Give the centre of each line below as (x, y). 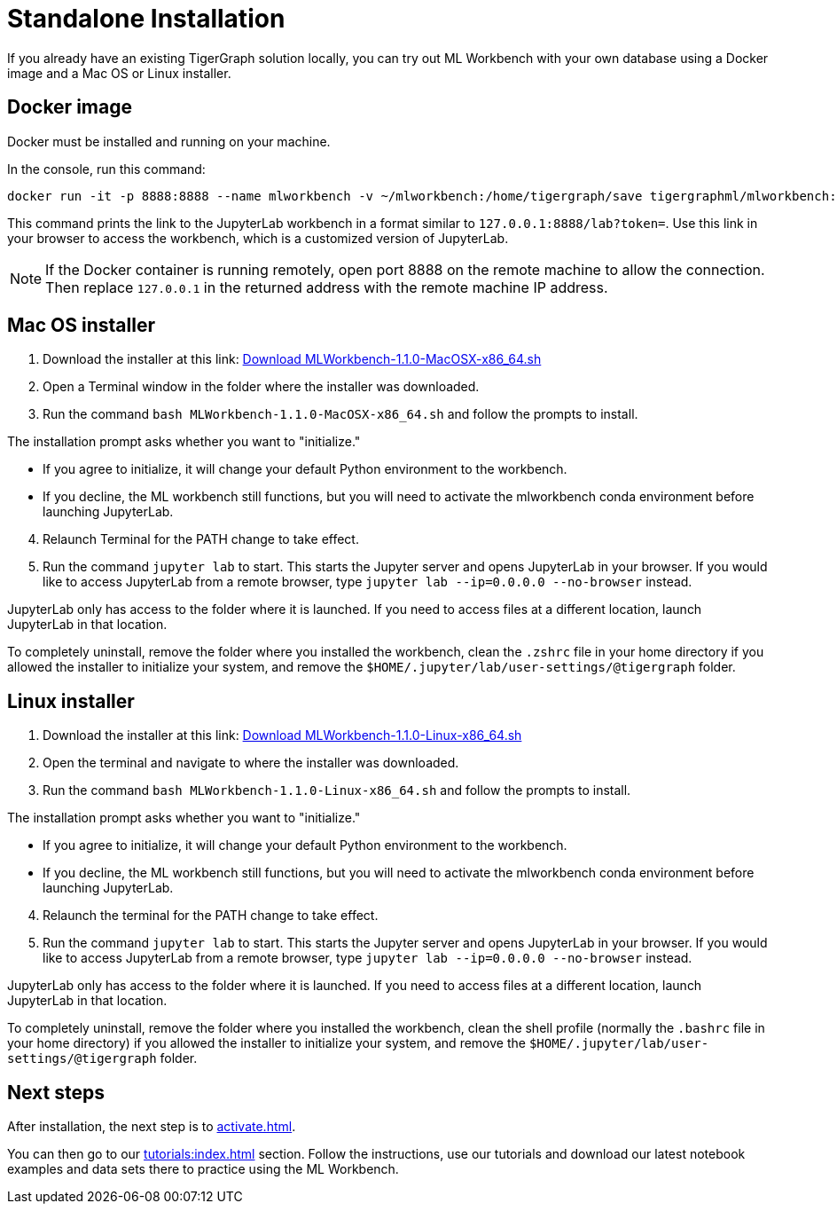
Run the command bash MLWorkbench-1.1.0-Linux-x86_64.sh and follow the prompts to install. (337, 790)
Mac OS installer (81, 326)
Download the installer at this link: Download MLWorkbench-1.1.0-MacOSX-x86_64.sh (292, 359)
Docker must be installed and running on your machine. (169, 141)
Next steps (56, 1092)
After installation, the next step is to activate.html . (152, 1127)
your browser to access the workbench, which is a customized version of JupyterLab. (258, 238)
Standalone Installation (146, 19)
